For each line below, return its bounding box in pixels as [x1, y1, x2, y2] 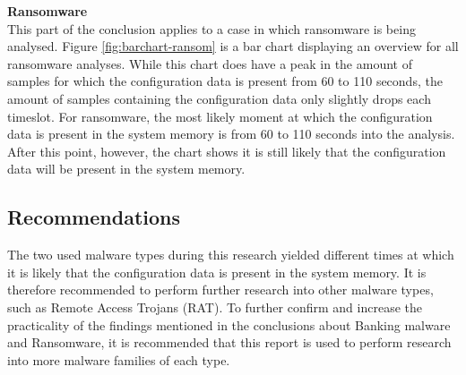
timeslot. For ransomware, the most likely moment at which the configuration [7, 107, 433, 125]
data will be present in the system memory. [7, 159, 246, 178]
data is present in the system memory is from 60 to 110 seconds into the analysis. [7, 124, 455, 143]
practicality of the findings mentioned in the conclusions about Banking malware [7, 315, 451, 334]
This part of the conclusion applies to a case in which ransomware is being [7, 19, 416, 38]
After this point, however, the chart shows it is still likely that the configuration [7, 141, 446, 160]
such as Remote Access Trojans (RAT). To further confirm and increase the [7, 297, 422, 316]
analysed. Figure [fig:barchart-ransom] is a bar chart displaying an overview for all [7, 37, 459, 55]
